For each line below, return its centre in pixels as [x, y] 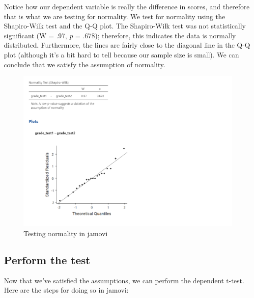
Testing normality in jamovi [66, 233]
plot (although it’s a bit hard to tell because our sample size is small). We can [122, 54]
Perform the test [47, 259]
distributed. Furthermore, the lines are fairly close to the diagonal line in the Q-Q [127, 45]
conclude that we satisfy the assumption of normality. [85, 64]
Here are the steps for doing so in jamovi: [66, 290]
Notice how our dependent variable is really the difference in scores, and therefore [127, 6]
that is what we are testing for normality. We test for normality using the [115, 16]
